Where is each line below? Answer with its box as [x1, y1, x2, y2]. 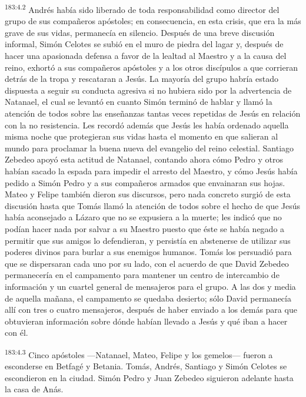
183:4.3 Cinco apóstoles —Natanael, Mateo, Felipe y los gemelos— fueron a [5, 346, 273, 360]
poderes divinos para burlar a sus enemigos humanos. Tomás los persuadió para [5, 246, 292, 258]
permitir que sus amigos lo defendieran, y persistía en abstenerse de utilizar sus [5, 234, 291, 246]
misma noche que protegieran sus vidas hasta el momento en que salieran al [5, 130, 278, 143]
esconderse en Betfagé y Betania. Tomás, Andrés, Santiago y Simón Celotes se [5, 360, 287, 372]
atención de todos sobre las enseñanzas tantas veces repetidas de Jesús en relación [5, 107, 301, 119]
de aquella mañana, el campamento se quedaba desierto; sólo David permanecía [5, 292, 291, 304]
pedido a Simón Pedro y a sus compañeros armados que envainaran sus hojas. [5, 176, 285, 188]
